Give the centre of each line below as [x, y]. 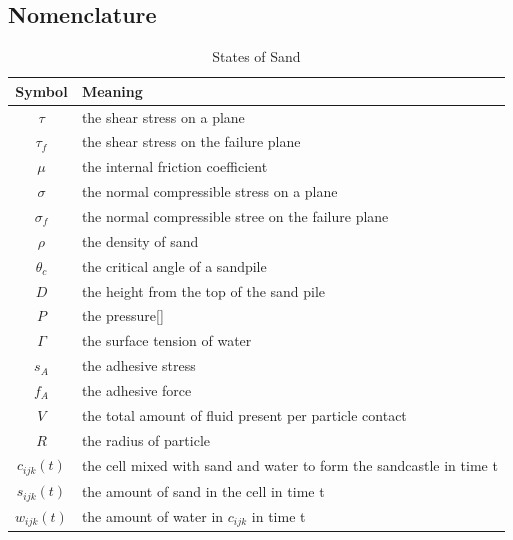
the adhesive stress [138, 365]
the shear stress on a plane [163, 116]
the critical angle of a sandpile [174, 265]
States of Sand [256, 56]
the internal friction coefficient [174, 166]
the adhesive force [136, 389]
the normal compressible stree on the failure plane [235, 216]
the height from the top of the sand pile [203, 290]
